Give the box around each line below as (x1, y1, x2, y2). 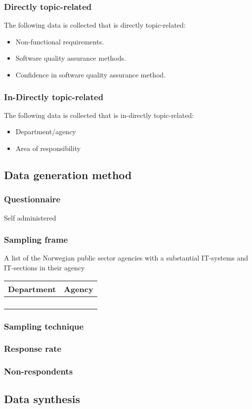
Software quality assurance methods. (15, 53, 126, 63)
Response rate (4, 342, 62, 355)
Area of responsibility (15, 143, 81, 153)
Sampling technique (4, 320, 84, 332)
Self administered (4, 212, 56, 223)
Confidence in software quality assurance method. (15, 70, 166, 79)
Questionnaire (4, 193, 61, 205)
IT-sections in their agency (4, 262, 85, 272)
